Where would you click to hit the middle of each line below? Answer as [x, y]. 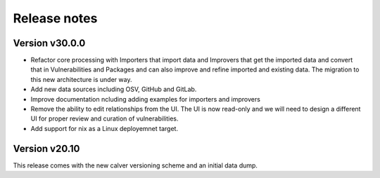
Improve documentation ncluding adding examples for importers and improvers [145, 99]
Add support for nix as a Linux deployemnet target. [104, 128]
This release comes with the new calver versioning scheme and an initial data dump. [135, 165]
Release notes [55, 18]
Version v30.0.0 [49, 43]
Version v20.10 [46, 148]
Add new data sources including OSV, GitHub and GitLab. [114, 89]
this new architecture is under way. [81, 79]
